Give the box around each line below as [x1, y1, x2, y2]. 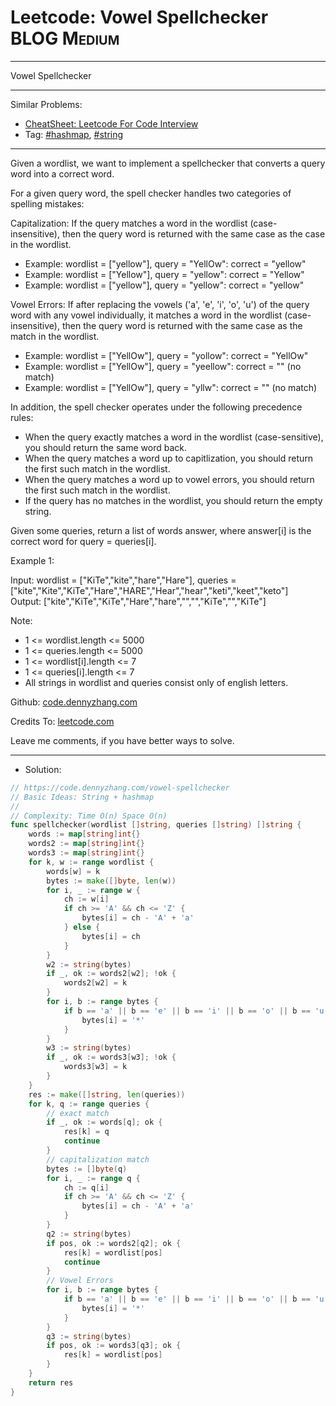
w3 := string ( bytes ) [46, 1043, 132, 1053]
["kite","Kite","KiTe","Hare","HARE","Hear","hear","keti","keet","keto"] [10, 584, 289, 596]
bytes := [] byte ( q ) [46, 1164, 128, 1174]
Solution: [24, 763, 62, 775]
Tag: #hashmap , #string [24, 128, 124, 140]
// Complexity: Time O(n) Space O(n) [10, 811, 168, 821]
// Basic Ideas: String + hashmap [10, 792, 155, 802]
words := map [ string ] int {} [28, 829, 141, 840]
